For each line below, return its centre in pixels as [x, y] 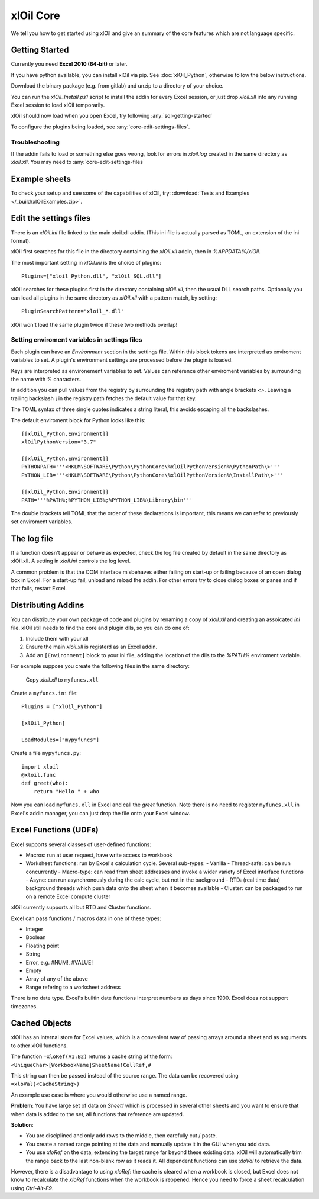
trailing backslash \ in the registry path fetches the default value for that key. [104, 398]
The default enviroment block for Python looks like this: [78, 420]
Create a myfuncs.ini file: [44, 693]
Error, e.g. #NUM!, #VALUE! [59, 962]
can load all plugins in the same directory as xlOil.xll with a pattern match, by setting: [114, 298]
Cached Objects [41, 1023]
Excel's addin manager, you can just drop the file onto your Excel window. [100, 813]
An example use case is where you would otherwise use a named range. [99, 1095]
